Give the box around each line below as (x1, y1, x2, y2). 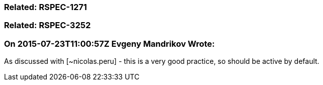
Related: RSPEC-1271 (4, 2, 87, 12)
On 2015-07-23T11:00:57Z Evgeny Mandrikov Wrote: (4, 38, 215, 49)
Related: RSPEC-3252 (4, 20, 91, 31)
